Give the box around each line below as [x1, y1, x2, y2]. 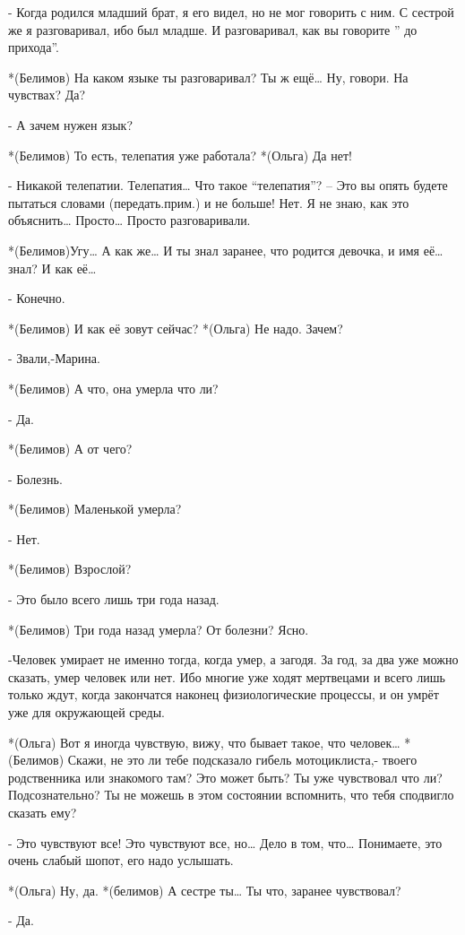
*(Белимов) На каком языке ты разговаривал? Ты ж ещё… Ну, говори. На [8, 67, 409, 86]
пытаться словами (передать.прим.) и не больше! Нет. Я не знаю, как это [8, 193, 409, 212]
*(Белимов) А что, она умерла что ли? [8, 378, 219, 397]
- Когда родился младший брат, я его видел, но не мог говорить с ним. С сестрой [8, 3, 454, 21]
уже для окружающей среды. [8, 703, 165, 722]
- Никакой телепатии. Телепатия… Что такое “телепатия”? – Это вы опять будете [8, 176, 448, 195]
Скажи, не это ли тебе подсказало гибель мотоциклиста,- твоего [67, 750, 418, 769]
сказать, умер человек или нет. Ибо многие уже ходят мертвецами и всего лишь [8, 667, 445, 686]
